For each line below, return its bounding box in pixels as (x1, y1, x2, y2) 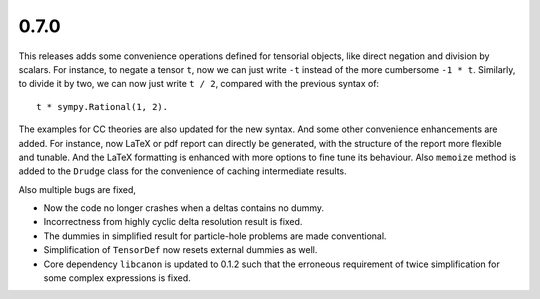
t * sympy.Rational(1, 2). (36, 101, 169, 112)
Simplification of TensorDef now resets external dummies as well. (43, 244, 318, 256)
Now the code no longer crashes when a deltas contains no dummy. (43, 202, 325, 214)
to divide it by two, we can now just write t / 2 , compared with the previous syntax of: (18, 78, 380, 90)
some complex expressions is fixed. (43, 272, 192, 284)
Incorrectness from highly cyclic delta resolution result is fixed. (43, 216, 303, 228)
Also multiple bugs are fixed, (18, 183, 137, 195)
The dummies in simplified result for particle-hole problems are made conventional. (43, 230, 387, 242)
